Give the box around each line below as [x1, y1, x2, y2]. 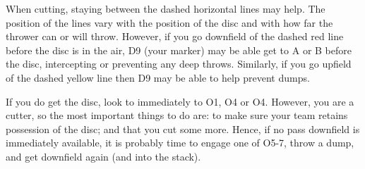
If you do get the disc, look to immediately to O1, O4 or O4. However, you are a [6, 94, 354, 108]
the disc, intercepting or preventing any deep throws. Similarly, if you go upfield [6, 56, 352, 71]
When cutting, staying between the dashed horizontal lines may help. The [6, 1, 325, 15]
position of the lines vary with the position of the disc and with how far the [6, 15, 333, 30]
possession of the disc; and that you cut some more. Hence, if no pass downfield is [6, 121, 360, 136]
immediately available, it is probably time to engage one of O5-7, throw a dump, [6, 135, 354, 150]
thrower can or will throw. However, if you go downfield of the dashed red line [6, 29, 344, 44]
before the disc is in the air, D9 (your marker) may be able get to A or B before [6, 42, 352, 57]
